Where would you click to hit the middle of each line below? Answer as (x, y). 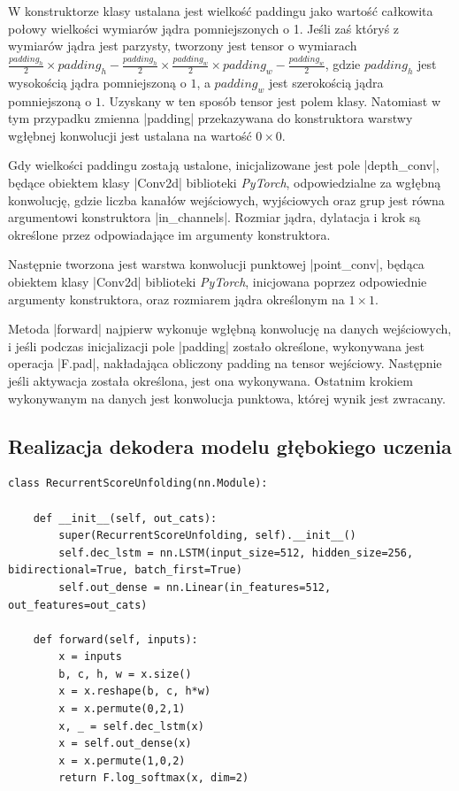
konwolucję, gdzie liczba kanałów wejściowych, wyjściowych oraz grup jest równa (226, 200)
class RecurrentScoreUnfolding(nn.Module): (138, 484)
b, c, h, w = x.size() (125, 674)
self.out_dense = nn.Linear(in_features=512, (195, 587)
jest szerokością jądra (326, 82)
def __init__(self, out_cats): (125, 518)
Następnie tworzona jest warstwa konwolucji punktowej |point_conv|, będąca (216, 264)
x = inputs (90, 657)
